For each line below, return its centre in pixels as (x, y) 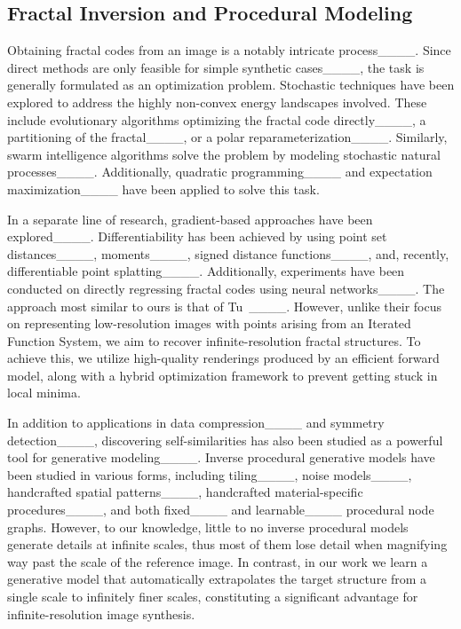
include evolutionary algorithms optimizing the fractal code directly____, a (217, 119)
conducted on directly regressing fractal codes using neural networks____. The (226, 288)
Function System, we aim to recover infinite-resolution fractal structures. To (214, 340)
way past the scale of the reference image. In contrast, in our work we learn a (218, 561)
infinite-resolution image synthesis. (101, 613)
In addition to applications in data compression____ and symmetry (196, 423)
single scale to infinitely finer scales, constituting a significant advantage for (213, 597)
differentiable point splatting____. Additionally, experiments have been (206, 271)
